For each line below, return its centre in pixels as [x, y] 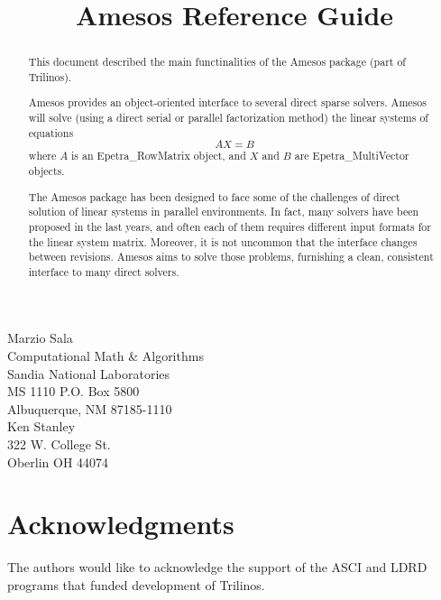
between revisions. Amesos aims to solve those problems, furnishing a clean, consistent [231, 257]
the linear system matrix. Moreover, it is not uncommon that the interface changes [223, 241]
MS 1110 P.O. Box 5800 [73, 391]
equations [51, 132]
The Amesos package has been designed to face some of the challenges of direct [214, 196]
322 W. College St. [59, 444]
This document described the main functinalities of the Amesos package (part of [217, 62]
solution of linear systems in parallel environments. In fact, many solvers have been [224, 212]
